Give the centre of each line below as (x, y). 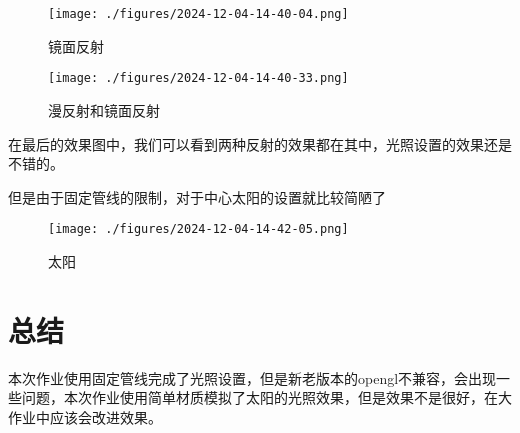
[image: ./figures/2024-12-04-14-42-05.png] (198, 229)
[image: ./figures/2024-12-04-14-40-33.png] (198, 78)
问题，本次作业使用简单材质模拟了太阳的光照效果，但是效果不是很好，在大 (266, 397)
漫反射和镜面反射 (104, 109)
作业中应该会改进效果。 (85, 416)
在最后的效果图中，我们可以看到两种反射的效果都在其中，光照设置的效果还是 (260, 143)
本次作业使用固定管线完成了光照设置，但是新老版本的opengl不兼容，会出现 (252, 377)
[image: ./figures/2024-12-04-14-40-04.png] (198, 14)
